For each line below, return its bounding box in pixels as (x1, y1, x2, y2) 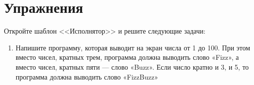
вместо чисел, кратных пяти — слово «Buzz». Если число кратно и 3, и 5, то (15, 61, 249, 72)
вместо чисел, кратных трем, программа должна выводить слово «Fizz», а (15, 52, 239, 62)
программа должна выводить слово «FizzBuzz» (15, 71, 159, 82)
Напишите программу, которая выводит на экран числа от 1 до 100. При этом (15, 42, 251, 52)
